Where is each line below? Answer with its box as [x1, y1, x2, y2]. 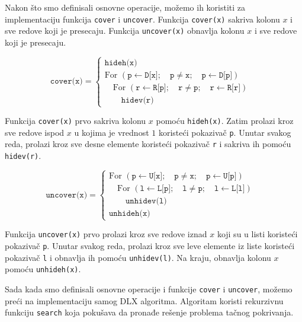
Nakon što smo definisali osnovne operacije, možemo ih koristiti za [5, 1, 246, 13]
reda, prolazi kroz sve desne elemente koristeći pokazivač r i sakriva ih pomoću [5, 138, 291, 150]
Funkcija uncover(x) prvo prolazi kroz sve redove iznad [5, 228, 207, 240]
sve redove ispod [5, 126, 65, 138]
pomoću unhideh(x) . [5, 263, 81, 275]
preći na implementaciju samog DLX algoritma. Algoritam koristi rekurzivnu [5, 294, 284, 307]
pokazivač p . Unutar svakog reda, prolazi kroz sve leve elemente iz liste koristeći [5, 240, 295, 251]
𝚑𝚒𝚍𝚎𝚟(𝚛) [121, 95, 154, 104]
